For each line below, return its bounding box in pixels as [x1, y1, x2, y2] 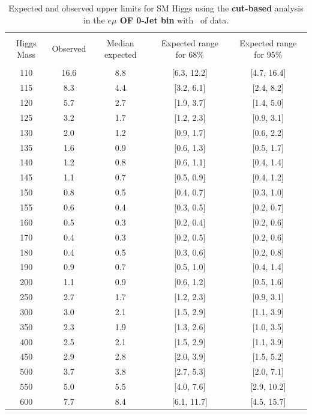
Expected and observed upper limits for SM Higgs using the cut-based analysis [8, 2, 304, 14]
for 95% [254, 48, 283, 61]
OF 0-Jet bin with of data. [119, 13, 229, 26]
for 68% [175, 48, 204, 61]
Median [106, 36, 134, 49]
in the [83, 13, 105, 26]
